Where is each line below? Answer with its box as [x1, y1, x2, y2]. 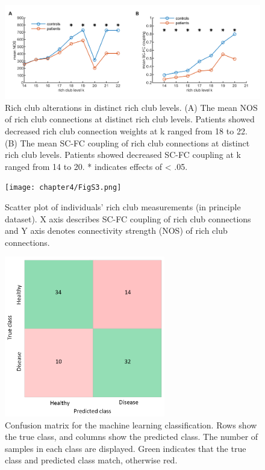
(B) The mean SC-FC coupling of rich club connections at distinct [5, 136, 250, 149]
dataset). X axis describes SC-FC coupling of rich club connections [5, 212, 251, 225]
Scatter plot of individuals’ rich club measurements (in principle [5, 201, 241, 213]
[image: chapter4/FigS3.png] [5, 183, 122, 192]
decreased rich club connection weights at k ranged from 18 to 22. [5, 125, 248, 137]
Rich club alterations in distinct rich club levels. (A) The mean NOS [5, 101, 258, 113]
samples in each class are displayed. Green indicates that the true [5, 442, 246, 454]
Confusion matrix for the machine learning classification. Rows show [5, 418, 257, 431]
